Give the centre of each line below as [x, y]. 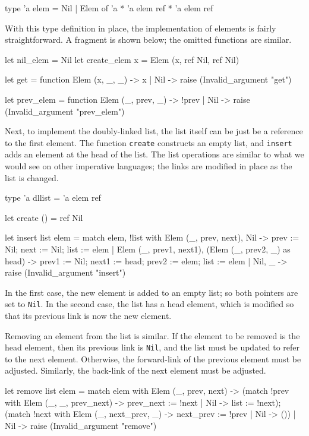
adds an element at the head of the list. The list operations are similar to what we [154, 154]
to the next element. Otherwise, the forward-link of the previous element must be [153, 358]
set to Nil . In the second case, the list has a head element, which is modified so [149, 304]
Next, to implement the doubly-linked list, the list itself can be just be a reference [154, 131]
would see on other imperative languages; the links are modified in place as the [149, 166]
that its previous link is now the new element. [88, 315]
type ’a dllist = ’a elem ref [53, 198]
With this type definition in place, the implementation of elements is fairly [141, 28]
